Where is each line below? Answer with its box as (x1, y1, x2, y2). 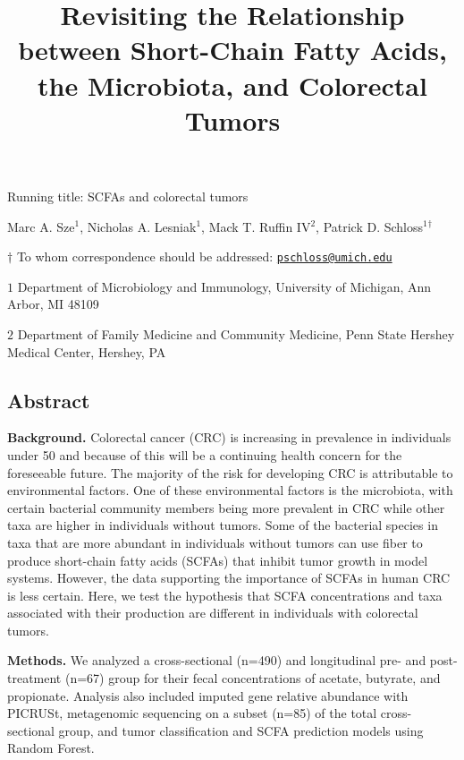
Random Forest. (7, 739, 95, 757)
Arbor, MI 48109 (7, 295, 99, 313)
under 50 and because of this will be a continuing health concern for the (7, 445, 402, 464)
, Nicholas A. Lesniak (80, 217, 197, 235)
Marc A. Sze (7, 217, 75, 235)
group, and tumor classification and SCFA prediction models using (58, 721, 424, 739)
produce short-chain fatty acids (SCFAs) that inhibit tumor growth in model (7, 551, 428, 569)
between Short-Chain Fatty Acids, (18, 31, 447, 68)
